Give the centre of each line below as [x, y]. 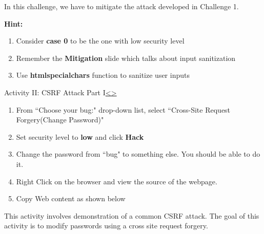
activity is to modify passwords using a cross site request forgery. [106, 226]
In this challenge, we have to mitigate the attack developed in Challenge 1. [121, 6]
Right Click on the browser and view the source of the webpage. [117, 181]
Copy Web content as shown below [71, 198]
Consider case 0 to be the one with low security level [100, 41]
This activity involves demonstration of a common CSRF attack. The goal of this [132, 215]
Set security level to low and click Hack [80, 136]
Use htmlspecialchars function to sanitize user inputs [103, 75]
